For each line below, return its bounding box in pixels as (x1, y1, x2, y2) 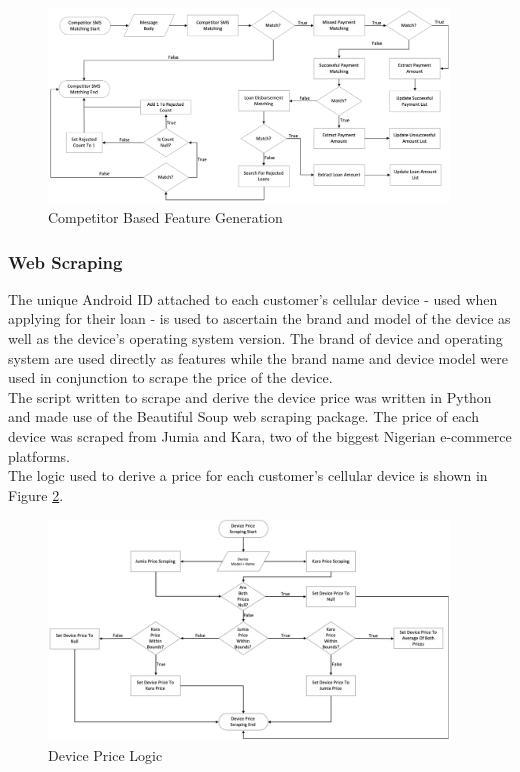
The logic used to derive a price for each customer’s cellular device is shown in (8, 465, 488, 486)
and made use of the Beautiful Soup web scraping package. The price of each (8, 406, 479, 427)
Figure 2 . (8, 484, 64, 505)
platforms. (8, 445, 70, 466)
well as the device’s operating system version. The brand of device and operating (8, 328, 503, 349)
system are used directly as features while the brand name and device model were (8, 347, 508, 368)
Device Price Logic (48, 744, 163, 765)
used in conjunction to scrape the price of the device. (8, 367, 333, 388)
